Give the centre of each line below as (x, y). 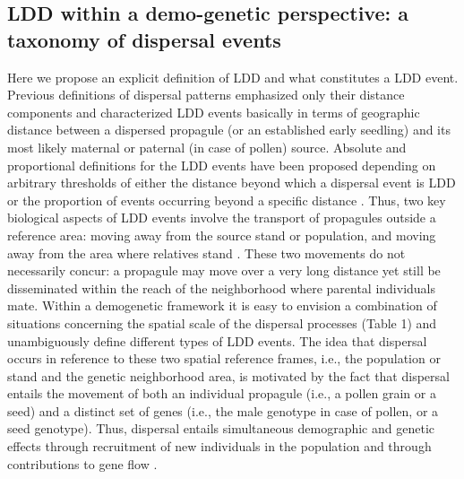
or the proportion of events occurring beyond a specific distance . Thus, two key (227, 200)
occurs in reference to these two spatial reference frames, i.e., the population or (224, 358)
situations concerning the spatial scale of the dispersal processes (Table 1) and (222, 322)
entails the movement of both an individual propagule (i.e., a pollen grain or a (222, 393)
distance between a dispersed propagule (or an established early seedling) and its (229, 130)
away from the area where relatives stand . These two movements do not (206, 253)
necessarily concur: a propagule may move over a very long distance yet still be (224, 270)
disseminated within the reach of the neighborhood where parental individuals (222, 287)
